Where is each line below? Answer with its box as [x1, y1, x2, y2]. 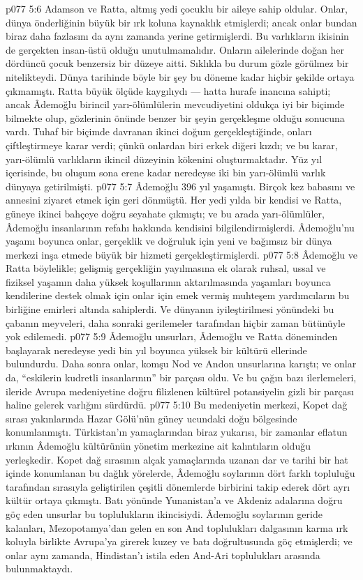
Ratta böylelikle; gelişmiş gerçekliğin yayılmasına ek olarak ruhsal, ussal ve [6, 261, 326, 275]
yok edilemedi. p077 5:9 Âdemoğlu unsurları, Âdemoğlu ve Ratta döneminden [6, 329, 338, 344]
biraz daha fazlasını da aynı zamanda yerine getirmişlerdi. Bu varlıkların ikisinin [6, 29, 349, 43]
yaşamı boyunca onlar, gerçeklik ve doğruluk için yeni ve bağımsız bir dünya [6, 234, 332, 248]
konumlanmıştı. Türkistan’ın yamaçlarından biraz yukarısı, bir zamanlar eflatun [6, 425, 348, 439]
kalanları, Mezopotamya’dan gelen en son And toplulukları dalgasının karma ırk [6, 520, 348, 535]
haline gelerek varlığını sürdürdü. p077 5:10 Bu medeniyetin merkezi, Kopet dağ [6, 397, 348, 412]
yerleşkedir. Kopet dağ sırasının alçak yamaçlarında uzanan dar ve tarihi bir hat [6, 452, 348, 466]
